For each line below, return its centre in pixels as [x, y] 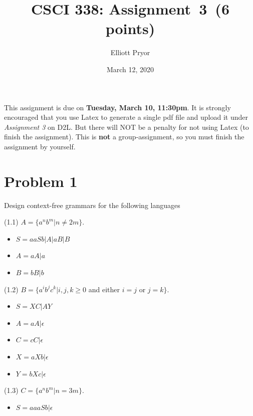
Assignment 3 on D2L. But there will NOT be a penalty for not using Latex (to [126, 127]
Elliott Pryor [130, 52]
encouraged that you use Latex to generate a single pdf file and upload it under [126, 117]
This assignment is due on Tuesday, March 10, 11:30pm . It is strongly [117, 107]
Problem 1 [41, 181]
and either [104, 289]
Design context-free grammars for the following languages [92, 205]
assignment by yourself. [40, 146]
